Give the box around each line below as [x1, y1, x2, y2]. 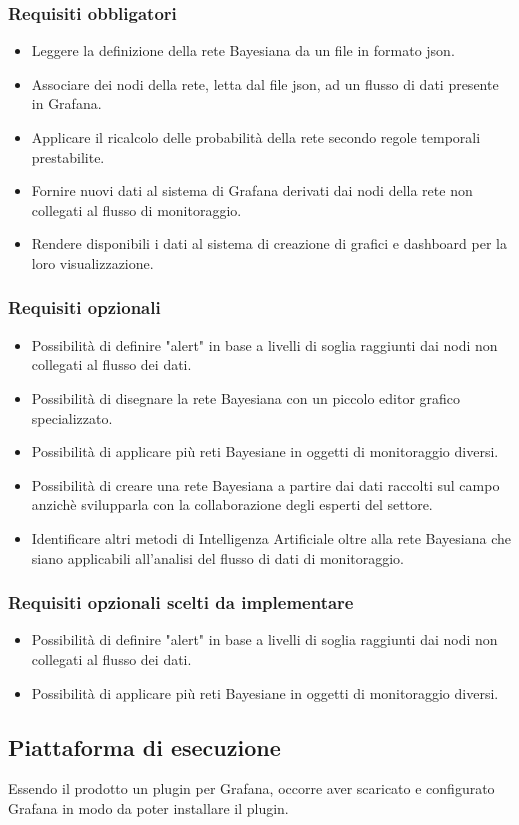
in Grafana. [31, 93, 102, 114]
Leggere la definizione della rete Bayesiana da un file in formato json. [31, 40, 455, 61]
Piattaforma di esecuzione [8, 731, 281, 762]
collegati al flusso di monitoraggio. [31, 199, 242, 220]
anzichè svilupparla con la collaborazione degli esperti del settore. [31, 494, 433, 515]
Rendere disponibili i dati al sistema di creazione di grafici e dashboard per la [31, 233, 507, 254]
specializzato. [31, 407, 113, 428]
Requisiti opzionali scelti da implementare [8, 590, 354, 615]
